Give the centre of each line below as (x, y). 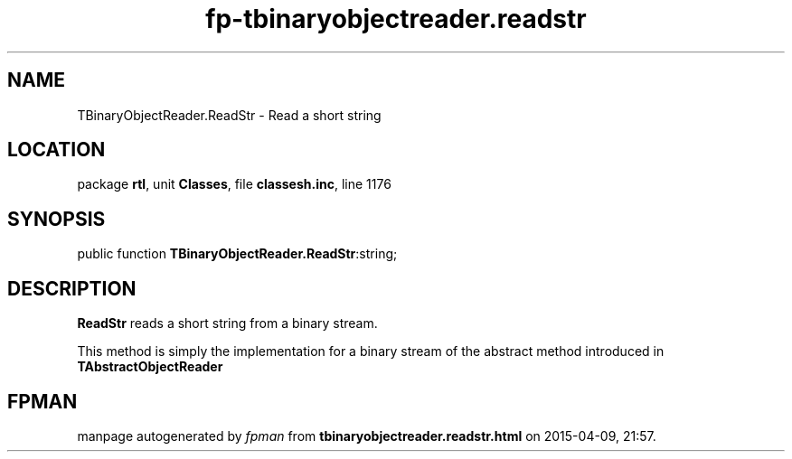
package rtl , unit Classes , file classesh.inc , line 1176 (234, 184)
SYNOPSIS (57, 219)
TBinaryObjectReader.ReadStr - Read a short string (229, 115)
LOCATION (57, 150)
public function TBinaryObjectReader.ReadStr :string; (237, 254)
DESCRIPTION (72, 288)
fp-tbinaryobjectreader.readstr (396, 19)
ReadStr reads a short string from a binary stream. (227, 323)
